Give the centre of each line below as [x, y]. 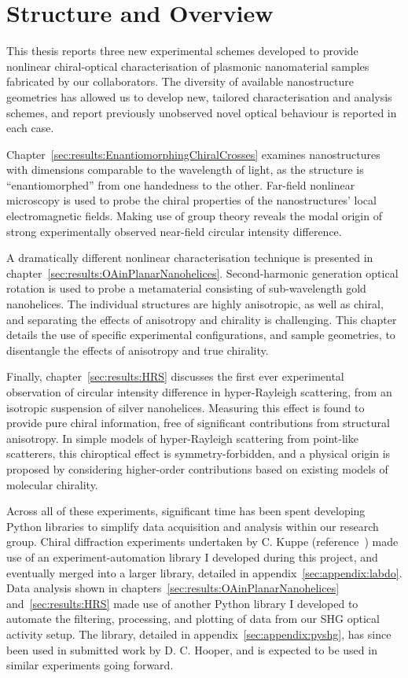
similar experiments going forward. [90, 665]
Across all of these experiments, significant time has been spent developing [186, 511]
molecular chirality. [52, 484]
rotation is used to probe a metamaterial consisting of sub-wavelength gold [186, 288]
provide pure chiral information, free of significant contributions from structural [198, 423]
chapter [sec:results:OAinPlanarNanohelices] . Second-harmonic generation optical [202, 273]
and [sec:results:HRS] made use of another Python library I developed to [182, 603]
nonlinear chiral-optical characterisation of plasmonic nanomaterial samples [188, 66]
